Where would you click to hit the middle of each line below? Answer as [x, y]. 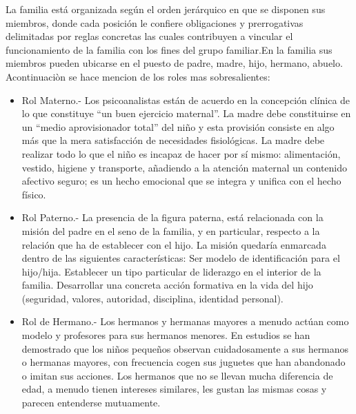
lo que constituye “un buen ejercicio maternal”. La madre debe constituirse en [186, 113]
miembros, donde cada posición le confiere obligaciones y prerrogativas [155, 22]
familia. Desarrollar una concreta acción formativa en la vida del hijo [167, 285]
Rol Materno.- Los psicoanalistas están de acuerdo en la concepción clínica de [186, 100]
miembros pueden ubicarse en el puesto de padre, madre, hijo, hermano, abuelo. [174, 63]
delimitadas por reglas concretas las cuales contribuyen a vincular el [149, 36]
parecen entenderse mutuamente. [91, 403]
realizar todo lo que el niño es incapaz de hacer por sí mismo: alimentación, [181, 153]
